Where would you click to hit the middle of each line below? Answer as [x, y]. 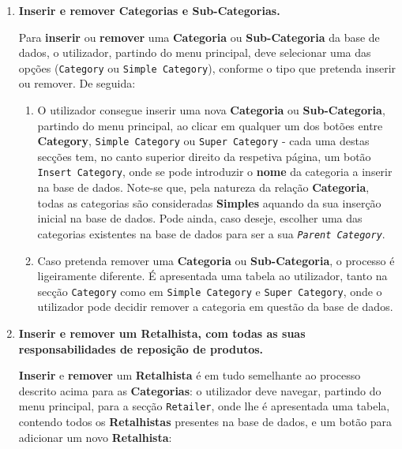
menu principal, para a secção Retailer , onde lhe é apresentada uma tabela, [204, 406]
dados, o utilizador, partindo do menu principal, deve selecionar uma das [195, 52]
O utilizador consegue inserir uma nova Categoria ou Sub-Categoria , [211, 110]
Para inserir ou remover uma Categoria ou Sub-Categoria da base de [199, 37]
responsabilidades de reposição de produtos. [141, 348]
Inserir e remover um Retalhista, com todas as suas [162, 333]
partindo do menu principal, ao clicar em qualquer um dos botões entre [210, 125]
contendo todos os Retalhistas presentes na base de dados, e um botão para [205, 422]
